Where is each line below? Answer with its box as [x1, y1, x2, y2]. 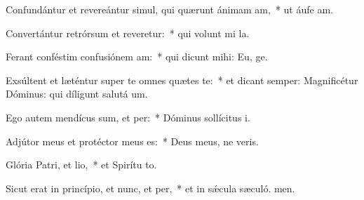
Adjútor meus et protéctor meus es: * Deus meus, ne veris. [6, 133, 259, 148]
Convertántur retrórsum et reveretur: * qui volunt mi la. [6, 25, 250, 40]
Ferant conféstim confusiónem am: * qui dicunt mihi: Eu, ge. [6, 49, 268, 64]
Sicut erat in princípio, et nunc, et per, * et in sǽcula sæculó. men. [6, 180, 295, 195]
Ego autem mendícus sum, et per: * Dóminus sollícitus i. [6, 109, 250, 124]
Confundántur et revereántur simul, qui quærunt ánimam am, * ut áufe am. [6, 2, 333, 16]
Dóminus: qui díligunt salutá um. [6, 86, 148, 101]
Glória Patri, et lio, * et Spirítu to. [6, 157, 157, 172]
